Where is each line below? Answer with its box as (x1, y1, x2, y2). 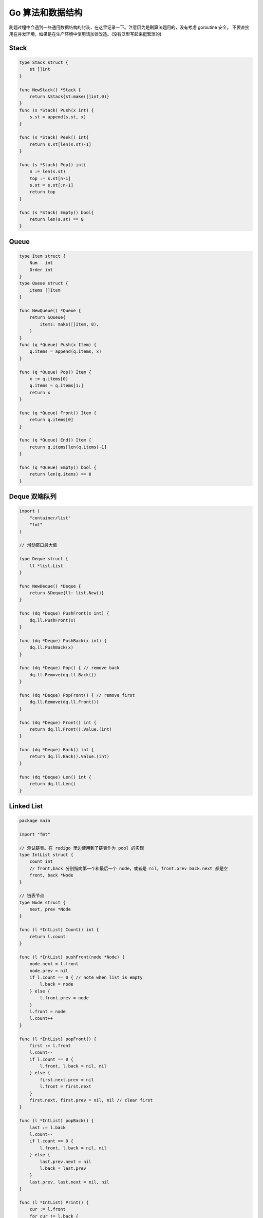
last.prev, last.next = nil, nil (29, 1179, 110, 1185)
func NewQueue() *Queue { (19, 308, 81, 314)
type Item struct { (19, 253, 66, 259)
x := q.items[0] (29, 376, 68, 381)
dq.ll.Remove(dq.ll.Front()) (29, 699, 99, 705)
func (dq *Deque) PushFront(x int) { (19, 610, 110, 616)
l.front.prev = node (39, 995, 89, 1001)
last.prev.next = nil (39, 1159, 92, 1164)
